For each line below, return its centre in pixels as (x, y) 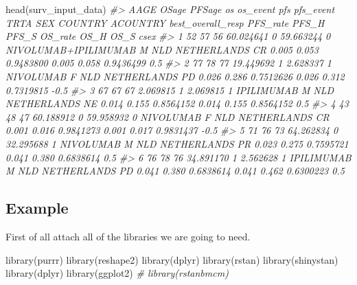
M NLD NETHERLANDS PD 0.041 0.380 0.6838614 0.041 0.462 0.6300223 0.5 (175, 171)
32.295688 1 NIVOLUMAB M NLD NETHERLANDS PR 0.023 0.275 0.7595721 (177, 143)
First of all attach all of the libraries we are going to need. (128, 236)
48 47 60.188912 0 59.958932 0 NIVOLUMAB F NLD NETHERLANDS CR (168, 116)
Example (37, 208)
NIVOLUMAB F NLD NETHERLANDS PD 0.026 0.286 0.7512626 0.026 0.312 (175, 76)
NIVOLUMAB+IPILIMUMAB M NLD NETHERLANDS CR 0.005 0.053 (162, 49)
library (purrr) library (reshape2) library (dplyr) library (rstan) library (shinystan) (172, 259)
